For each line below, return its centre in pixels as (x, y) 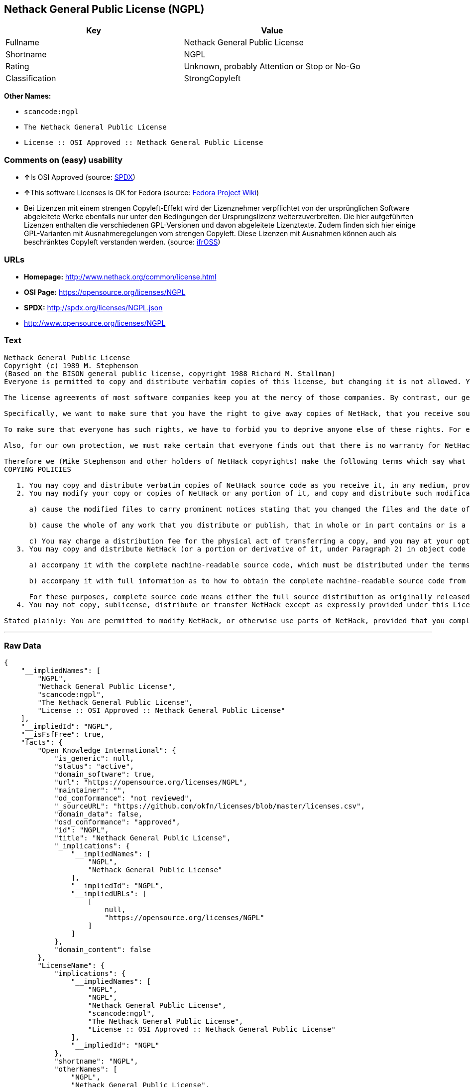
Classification (31, 78)
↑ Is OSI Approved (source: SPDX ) (80, 177)
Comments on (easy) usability (63, 160)
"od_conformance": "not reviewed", (124, 798)
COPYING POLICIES (38, 469)
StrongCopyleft (212, 78)
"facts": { (42, 743)
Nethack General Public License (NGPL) (104, 9)
